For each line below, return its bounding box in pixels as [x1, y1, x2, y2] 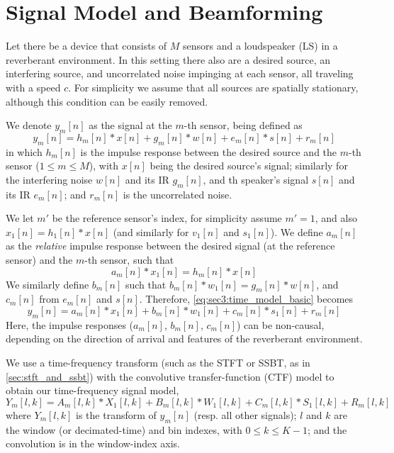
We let [6, 211, 34, 225]
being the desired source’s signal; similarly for [150, 158, 348, 173]
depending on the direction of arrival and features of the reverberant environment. [6, 331, 363, 346]
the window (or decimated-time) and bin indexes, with [6, 422, 242, 437]
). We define [270, 224, 323, 239]
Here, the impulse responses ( [6, 317, 134, 332]
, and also [315, 211, 357, 225]
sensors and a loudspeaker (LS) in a [183, 38, 338, 53]
